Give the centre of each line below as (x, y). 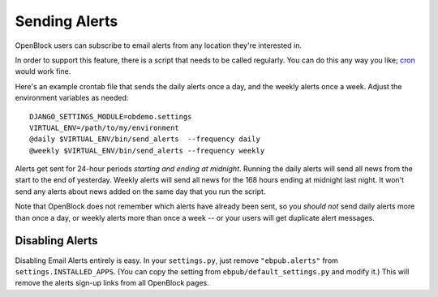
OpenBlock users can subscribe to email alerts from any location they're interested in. (158, 45)
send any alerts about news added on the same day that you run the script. (140, 192)
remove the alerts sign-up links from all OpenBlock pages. (112, 283)
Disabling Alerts (56, 241)
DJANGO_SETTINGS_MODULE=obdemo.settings (111, 116)
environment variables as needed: (72, 98)
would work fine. (43, 71)
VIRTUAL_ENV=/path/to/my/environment (105, 127)
